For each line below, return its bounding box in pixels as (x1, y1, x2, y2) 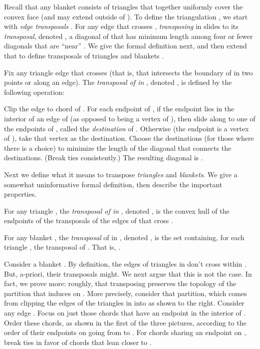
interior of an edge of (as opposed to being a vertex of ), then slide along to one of (4, 113, 256, 123)
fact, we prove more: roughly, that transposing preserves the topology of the (4, 278, 237, 289)
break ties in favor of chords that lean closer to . (4, 337, 152, 347)
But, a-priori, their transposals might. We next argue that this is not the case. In (4, 268, 252, 279)
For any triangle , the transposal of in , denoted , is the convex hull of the (4, 205, 230, 216)
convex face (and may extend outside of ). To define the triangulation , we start (4, 11, 248, 21)
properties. (4, 189, 37, 199)
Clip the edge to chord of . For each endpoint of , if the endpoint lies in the (4, 103, 235, 114)
